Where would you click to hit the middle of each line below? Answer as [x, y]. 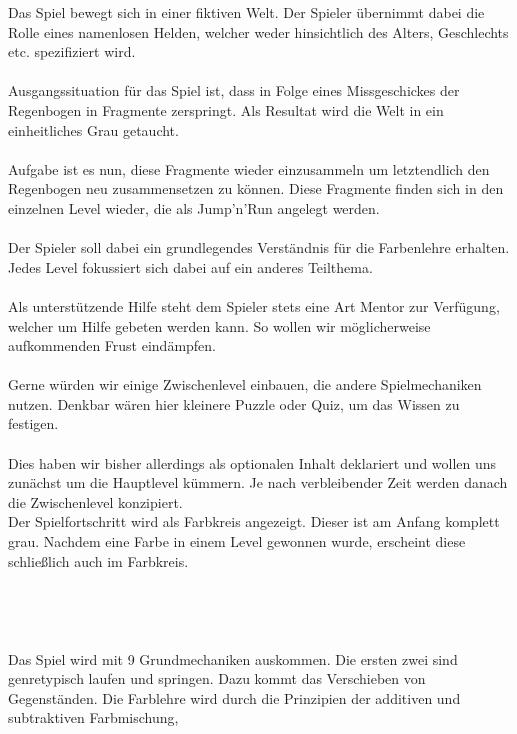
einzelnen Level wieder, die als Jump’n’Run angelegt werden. [194, 207]
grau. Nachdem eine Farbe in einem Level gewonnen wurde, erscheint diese [237, 541]
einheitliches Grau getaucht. [93, 129]
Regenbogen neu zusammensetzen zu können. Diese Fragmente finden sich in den [256, 188]
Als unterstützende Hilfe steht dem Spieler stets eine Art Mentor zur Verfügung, [254, 305]
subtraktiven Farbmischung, [93, 717]
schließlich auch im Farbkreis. [98, 560]
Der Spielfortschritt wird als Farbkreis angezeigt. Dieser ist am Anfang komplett [254, 521]
